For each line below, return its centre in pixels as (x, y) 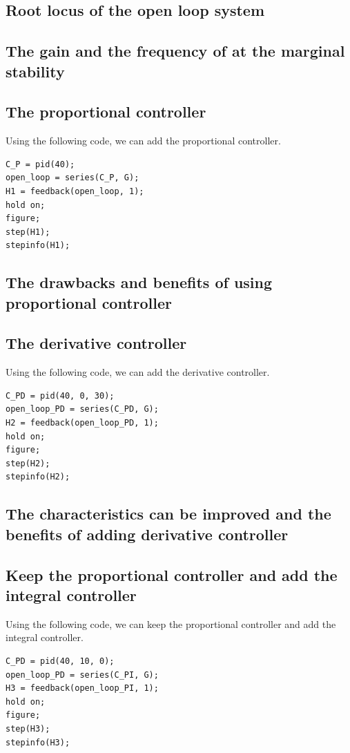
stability (35, 71)
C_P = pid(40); (40, 164)
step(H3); (28, 728)
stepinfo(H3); (38, 742)
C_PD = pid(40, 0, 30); (60, 395)
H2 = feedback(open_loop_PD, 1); (82, 423)
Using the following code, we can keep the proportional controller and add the (171, 623)
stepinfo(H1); (38, 246)
